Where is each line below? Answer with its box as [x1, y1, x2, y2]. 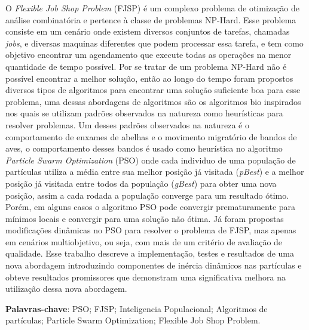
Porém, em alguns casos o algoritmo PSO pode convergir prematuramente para [5, 201, 296, 213]
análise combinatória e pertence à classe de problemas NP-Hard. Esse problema [5, 13, 296, 26]
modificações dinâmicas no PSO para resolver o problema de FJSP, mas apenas [5, 224, 296, 236]
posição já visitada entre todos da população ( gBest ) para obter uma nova [5, 177, 277, 189]
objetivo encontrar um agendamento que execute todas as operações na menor [5, 48, 292, 61]
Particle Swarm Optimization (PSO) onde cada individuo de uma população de [5, 153, 296, 166]
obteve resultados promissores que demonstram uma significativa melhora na [5, 270, 286, 283]
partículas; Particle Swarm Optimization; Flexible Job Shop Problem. [5, 314, 261, 326]
